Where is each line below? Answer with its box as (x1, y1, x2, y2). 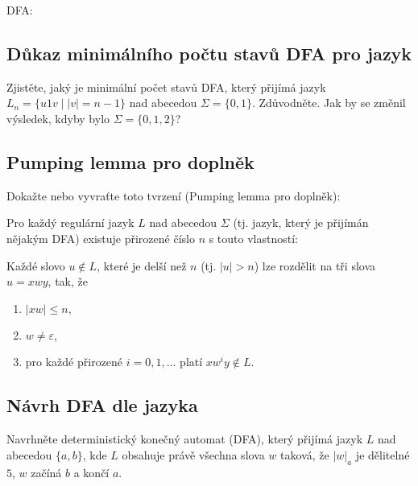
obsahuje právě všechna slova (122, 446, 265, 463)
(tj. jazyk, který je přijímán (233, 214, 369, 231)
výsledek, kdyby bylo (6, 109, 110, 126)
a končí (73, 463, 110, 480)
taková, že (280, 446, 329, 463)
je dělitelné (355, 446, 410, 463)
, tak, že (48, 273, 88, 290)
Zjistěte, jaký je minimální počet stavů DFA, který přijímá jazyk (6, 78, 326, 95)
